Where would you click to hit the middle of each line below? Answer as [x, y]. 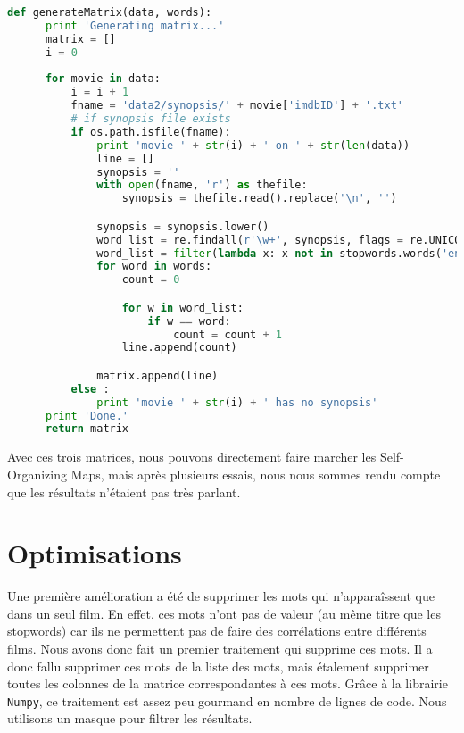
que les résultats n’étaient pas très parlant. [124, 491]
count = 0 [151, 280]
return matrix [87, 429]
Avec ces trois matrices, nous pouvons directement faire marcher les [192, 457]
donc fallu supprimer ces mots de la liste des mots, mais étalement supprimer [218, 666]
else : [90, 389]
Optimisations [95, 553]
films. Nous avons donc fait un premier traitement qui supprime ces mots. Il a [220, 649]
